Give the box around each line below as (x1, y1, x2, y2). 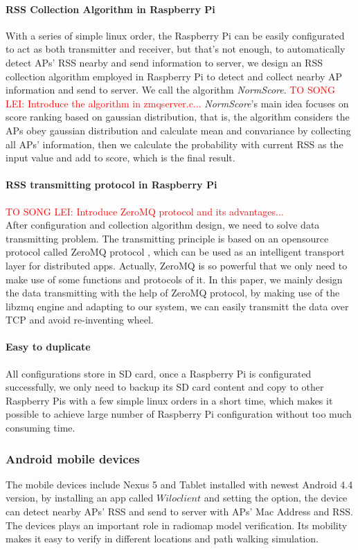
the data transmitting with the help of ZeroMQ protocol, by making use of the (6, 285, 340, 300)
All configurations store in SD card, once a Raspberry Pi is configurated (6, 366, 312, 380)
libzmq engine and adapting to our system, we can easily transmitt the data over (6, 299, 349, 313)
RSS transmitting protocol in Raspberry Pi (6, 177, 217, 192)
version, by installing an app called (6, 490, 154, 505)
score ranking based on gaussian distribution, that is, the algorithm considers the (6, 109, 350, 124)
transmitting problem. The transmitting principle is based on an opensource (6, 231, 329, 245)
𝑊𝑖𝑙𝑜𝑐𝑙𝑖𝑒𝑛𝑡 (156, 494, 202, 504)
